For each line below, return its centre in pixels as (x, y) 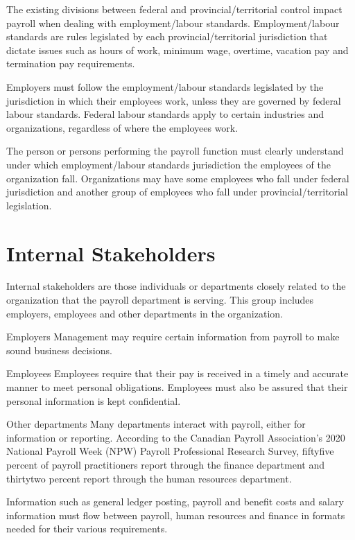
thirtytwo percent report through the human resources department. (149, 478)
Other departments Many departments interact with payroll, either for (156, 424)
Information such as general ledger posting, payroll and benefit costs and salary (175, 502)
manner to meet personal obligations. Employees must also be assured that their (177, 387)
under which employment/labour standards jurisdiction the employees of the (168, 164)
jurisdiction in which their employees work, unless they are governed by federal (174, 100)
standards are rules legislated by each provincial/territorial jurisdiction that (167, 36)
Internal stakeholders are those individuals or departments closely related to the (176, 286)
